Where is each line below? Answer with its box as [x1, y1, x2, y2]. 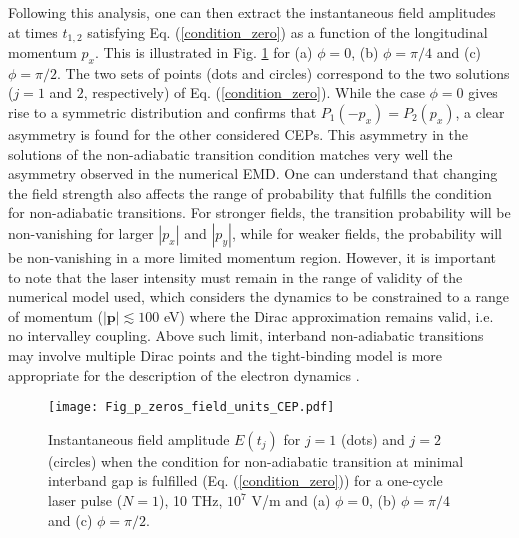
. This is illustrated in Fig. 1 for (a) [94, 42, 313, 63]
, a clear [455, 102, 505, 123]
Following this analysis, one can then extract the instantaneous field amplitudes [8, 2, 496, 22]
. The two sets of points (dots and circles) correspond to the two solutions [57, 62, 510, 83]
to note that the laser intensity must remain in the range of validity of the [8, 266, 463, 287]
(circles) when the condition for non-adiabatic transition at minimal [48, 450, 464, 471]
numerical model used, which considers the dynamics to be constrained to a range [8, 286, 510, 307]
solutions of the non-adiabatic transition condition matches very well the [8, 143, 453, 164]
